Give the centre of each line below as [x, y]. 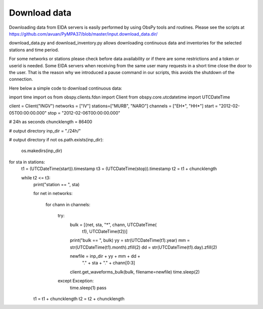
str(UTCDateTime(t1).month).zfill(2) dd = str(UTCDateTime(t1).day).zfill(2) [143, 247]
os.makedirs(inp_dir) [42, 151]
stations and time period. [34, 50]
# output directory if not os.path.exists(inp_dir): [56, 140]
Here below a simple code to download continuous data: [66, 88]
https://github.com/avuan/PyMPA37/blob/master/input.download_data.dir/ [83, 34]
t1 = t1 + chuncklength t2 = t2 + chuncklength [79, 299]
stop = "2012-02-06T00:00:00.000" [84, 113]
